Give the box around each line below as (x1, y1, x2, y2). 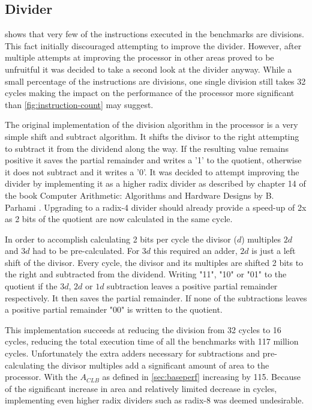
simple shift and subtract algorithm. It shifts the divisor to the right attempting (5, 130, 299, 142)
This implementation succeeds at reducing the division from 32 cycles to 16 (5, 323, 281, 336)
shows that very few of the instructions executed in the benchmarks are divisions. (5, 28, 304, 40)
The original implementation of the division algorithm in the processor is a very (5, 118, 298, 131)
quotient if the (5, 280, 58, 292)
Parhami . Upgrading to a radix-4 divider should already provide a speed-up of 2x (5, 200, 307, 213)
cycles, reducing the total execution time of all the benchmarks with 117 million (5, 335, 299, 348)
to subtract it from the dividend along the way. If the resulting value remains (5, 142, 289, 154)
